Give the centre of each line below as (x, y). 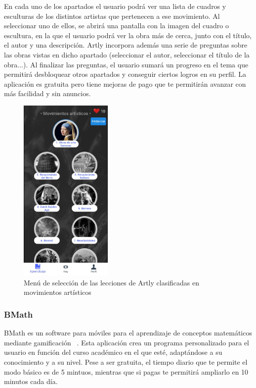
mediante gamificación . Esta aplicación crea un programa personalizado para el (127, 342)
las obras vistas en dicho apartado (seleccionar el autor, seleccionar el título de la (127, 54)
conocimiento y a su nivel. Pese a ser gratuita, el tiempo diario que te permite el (126, 361)
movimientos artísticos (58, 292)
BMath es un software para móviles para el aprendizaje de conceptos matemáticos (128, 333)
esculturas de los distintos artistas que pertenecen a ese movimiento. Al (112, 16)
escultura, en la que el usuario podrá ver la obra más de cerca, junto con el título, (128, 35)
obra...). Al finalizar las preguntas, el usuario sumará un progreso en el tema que (126, 64)
